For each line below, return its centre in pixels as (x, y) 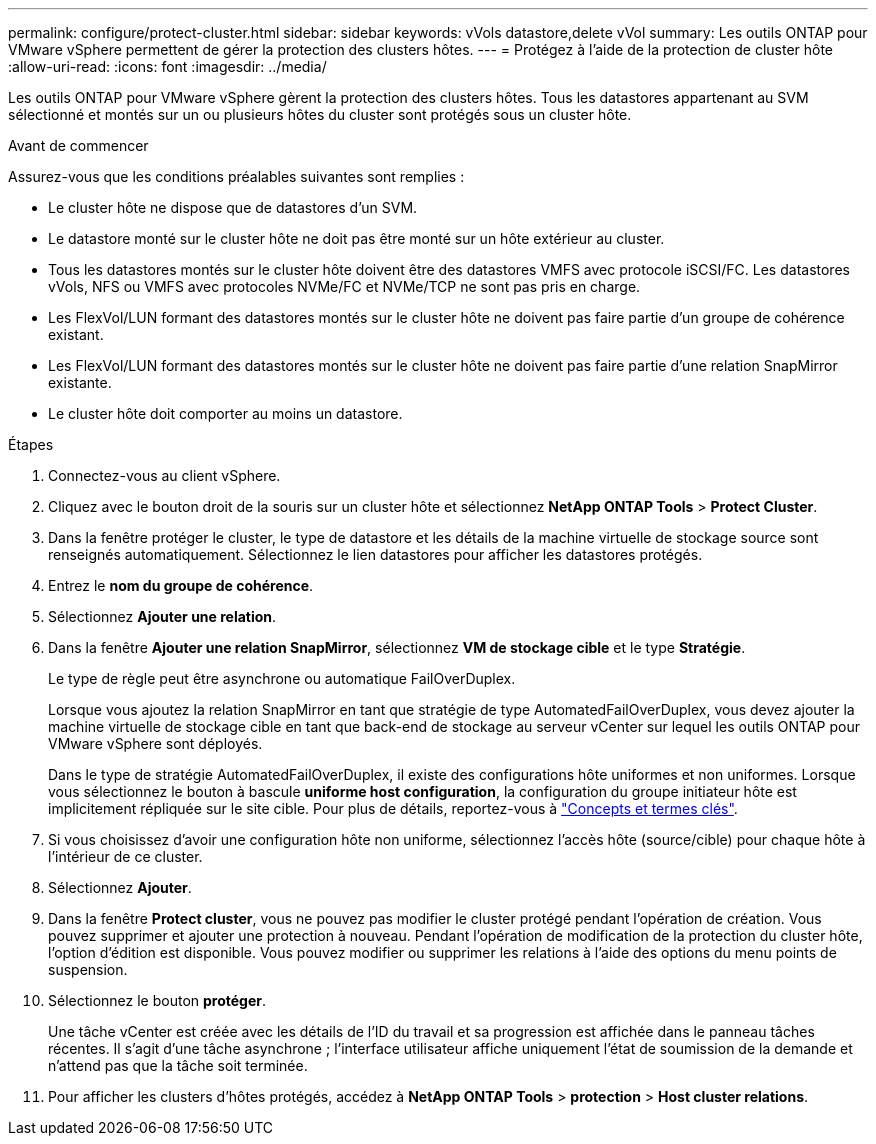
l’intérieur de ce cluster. (125, 856)
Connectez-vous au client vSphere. (164, 475)
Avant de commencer (78, 145)
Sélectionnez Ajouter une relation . (162, 616)
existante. (80, 382)
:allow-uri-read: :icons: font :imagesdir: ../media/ (167, 66)
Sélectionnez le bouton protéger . (157, 1000)
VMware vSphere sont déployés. (155, 743)
